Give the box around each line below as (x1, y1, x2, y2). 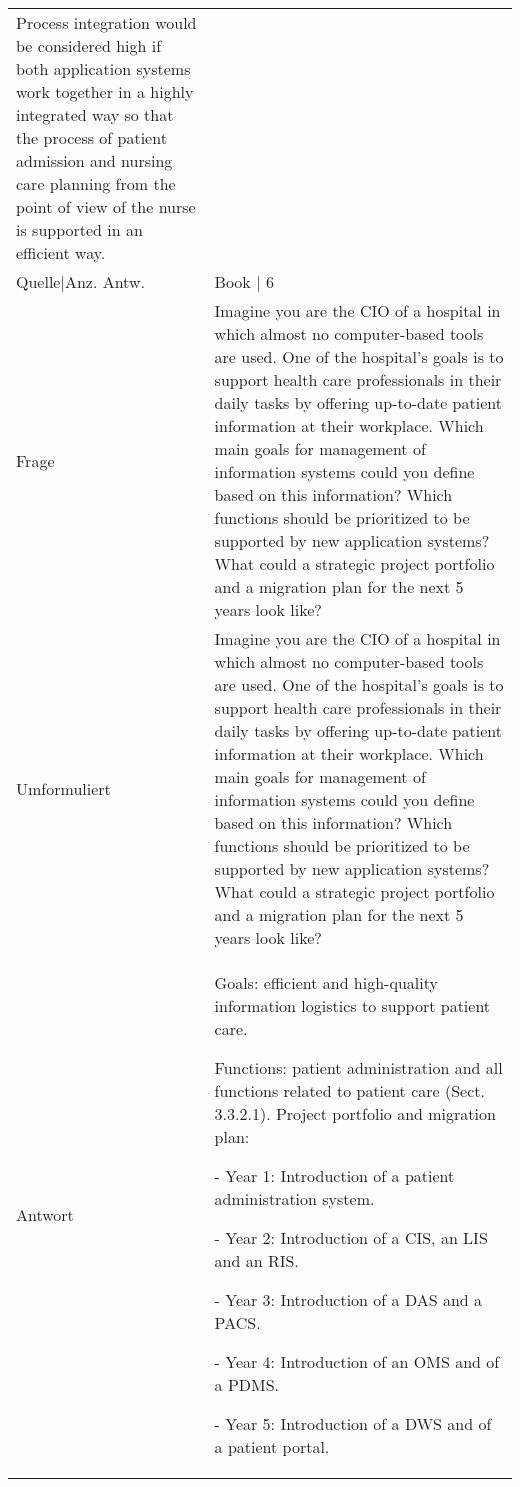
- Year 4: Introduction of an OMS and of (214, 1350, 500, 1373)
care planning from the (16, 172, 176, 195)
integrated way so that (16, 103, 174, 126)
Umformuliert (16, 776, 111, 800)
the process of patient (16, 126, 167, 149)
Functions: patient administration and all (214, 1056, 503, 1079)
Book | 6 (214, 270, 274, 293)
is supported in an (16, 218, 143, 241)
